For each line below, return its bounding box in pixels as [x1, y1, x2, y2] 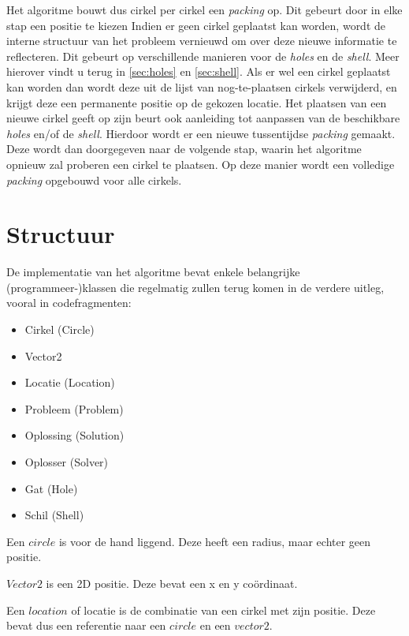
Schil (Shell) [24, 507, 84, 523]
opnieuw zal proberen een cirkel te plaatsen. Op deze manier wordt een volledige [6, 155, 395, 172]
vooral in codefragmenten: [6, 294, 132, 311]
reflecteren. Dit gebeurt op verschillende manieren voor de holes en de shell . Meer [6, 47, 400, 64]
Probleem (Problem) [24, 400, 124, 417]
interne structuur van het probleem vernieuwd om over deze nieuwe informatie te [6, 32, 397, 49]
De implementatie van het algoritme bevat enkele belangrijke [6, 264, 300, 280]
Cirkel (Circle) [24, 321, 95, 338]
